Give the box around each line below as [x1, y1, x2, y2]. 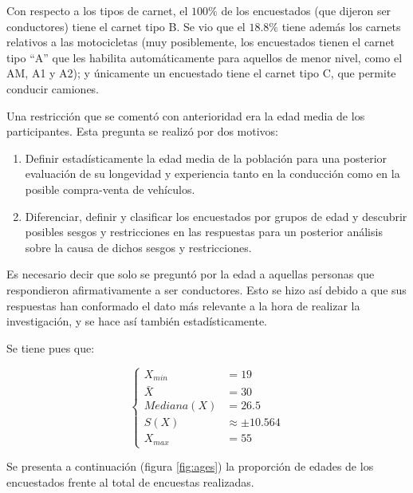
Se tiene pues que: [6, 339, 95, 356]
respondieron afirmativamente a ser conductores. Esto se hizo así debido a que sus [6, 281, 407, 298]
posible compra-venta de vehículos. [25, 180, 195, 197]
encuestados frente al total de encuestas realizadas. [6, 473, 254, 490]
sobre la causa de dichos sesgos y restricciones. [25, 239, 252, 255]
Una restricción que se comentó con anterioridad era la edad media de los [6, 107, 365, 124]
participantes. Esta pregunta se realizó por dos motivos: [6, 123, 279, 140]
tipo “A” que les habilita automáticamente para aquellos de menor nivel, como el [6, 49, 403, 65]
